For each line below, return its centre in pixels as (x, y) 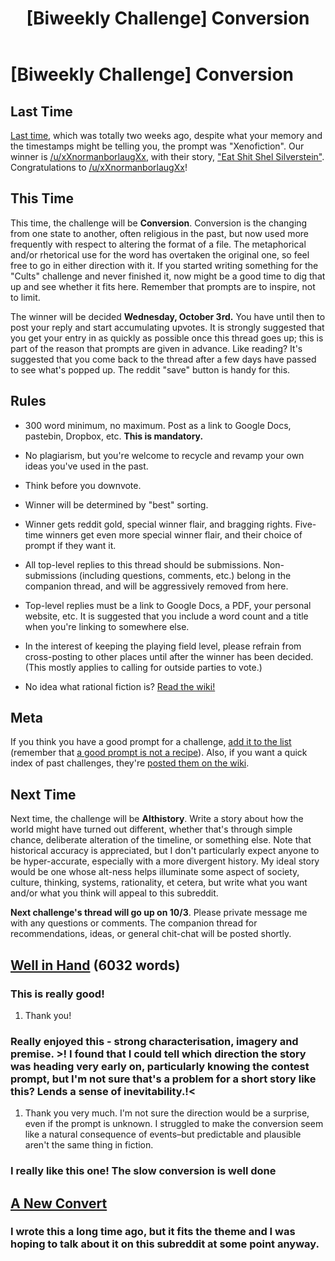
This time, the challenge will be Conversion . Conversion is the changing (159, 223)
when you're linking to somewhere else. (107, 626)
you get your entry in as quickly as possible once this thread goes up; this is (167, 338)
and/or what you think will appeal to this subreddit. (114, 893)
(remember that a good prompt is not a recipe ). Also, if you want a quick (159, 753)
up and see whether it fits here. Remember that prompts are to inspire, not (163, 286)
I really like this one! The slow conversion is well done (143, 1171)
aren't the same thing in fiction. (89, 1145)
